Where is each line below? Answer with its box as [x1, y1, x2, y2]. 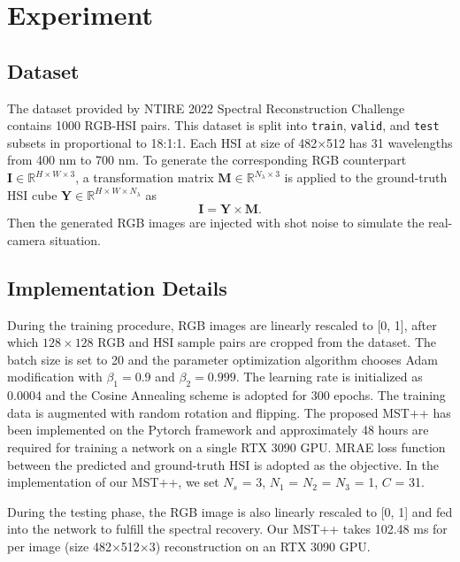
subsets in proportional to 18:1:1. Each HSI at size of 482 [7, 133, 318, 151]
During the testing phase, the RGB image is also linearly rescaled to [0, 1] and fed [7, 502, 453, 520]
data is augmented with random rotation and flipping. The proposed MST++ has [7, 403, 451, 421]
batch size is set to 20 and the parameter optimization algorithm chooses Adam [7, 350, 438, 368]
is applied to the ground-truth [284, 168, 448, 187]
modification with [7, 367, 103, 386]
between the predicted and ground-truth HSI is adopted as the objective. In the [7, 455, 439, 473]
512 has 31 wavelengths [326, 133, 453, 151]
